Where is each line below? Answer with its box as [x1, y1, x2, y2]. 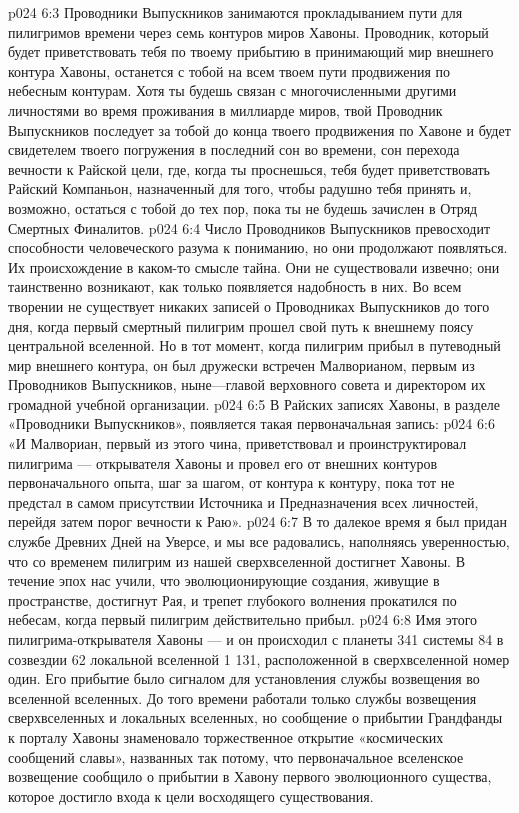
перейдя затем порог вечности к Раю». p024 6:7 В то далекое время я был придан [8, 511, 507, 532]
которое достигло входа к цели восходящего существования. [8, 785, 374, 806]
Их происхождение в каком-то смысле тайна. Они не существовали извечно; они [8, 256, 500, 277]
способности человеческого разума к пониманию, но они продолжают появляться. [8, 237, 508, 258]
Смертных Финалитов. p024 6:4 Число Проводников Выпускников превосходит [8, 217, 491, 238]
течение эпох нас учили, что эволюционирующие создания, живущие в [8, 570, 440, 591]
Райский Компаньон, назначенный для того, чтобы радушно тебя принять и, [8, 178, 472, 199]
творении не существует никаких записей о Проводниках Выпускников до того [8, 295, 490, 316]
